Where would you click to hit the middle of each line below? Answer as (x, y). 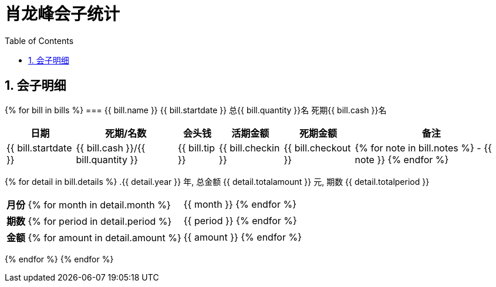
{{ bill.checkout (317, 148)
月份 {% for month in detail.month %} (89, 205)
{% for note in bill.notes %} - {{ (423, 148)
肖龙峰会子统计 (63, 14)
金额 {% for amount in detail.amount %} (94, 237)
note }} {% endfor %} (402, 159)
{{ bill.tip (196, 148)
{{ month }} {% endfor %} (240, 204)
